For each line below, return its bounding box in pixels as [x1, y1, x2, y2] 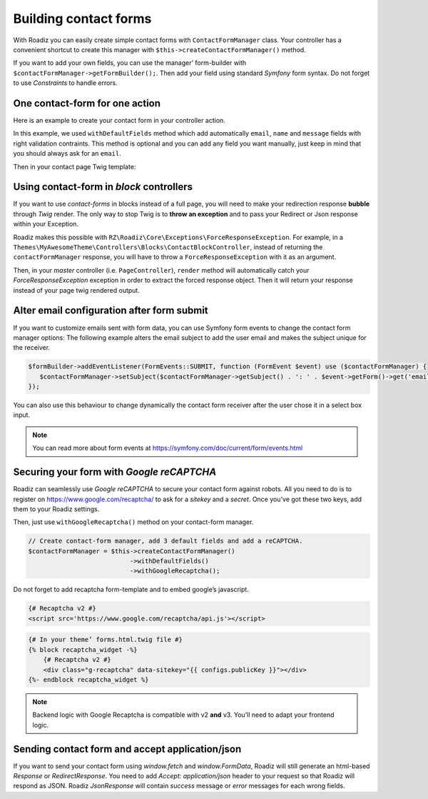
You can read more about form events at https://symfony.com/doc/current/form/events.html [32, 443, 303, 453]
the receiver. [13, 343, 50, 352]
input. [13, 411, 31, 419]
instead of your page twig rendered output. [13, 286, 141, 294]
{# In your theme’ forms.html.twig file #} [28, 635, 183, 644]
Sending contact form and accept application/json [13, 743, 242, 755]
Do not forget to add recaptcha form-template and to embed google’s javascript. [13, 586, 249, 594]
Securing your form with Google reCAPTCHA [13, 466, 217, 478]
